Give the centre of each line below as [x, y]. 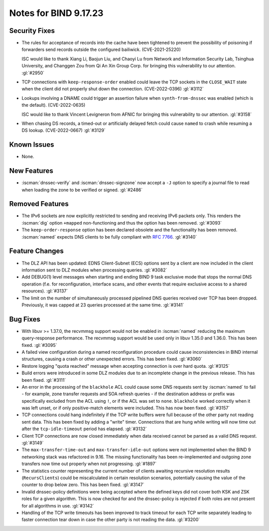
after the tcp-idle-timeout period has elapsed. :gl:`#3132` [84, 429]
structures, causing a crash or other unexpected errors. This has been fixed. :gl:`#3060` [112, 359]
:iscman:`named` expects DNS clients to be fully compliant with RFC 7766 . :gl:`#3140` [109, 237]
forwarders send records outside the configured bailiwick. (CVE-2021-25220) [101, 49]
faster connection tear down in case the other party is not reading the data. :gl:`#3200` [111, 520]
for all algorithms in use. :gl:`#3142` [58, 506]
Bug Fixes [25, 319]
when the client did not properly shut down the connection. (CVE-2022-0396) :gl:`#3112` [113, 89]
